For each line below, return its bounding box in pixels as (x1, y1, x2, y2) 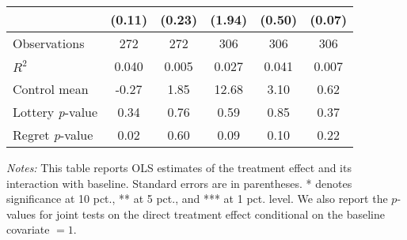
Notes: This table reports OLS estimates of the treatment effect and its (6, 159, 352, 175)
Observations (13, 34, 85, 52)
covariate (6, 221, 50, 238)
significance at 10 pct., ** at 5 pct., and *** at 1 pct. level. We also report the (6, 190, 388, 207)
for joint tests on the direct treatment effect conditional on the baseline (39, 205, 385, 222)
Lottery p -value (13, 103, 98, 121)
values (6, 205, 36, 222)
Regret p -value (13, 126, 93, 144)
